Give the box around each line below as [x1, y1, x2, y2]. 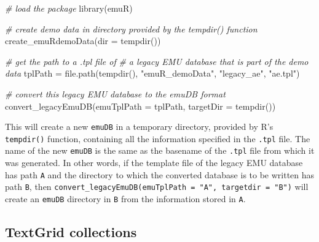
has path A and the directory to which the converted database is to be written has [5, 168, 315, 181]
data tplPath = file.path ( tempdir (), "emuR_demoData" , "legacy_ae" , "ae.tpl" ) [5, 67, 300, 80]
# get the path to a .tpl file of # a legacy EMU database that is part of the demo [5, 55, 309, 67]
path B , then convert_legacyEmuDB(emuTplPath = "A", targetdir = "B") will [5, 180, 309, 193]
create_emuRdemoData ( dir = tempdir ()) [5, 34, 161, 47]
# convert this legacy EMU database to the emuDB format [5, 87, 226, 100]
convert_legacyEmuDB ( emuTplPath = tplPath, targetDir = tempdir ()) [5, 99, 276, 112]
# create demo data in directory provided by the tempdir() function [5, 22, 258, 35]
